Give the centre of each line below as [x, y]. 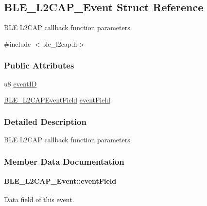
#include [17, 43]
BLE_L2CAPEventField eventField [57, 100]
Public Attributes [39, 65]
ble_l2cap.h [60, 43]
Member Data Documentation [64, 161]
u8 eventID [20, 83]
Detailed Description [45, 121]
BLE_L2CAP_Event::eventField [60, 181]
